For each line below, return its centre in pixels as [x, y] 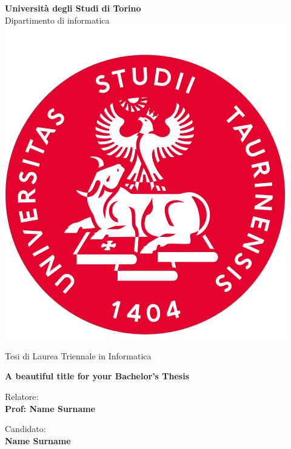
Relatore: [22, 396]
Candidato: [25, 429]
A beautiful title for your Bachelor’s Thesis [97, 376]
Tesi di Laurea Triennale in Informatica [78, 355]
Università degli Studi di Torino [73, 8]
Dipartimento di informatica [57, 20]
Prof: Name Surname [50, 408]
